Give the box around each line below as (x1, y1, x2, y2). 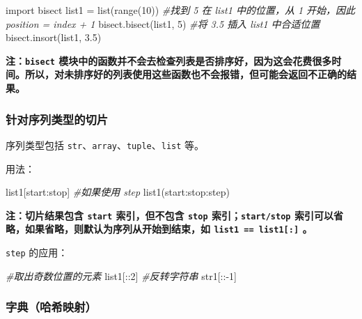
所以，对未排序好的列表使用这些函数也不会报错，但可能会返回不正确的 (24, 67, 347, 81)
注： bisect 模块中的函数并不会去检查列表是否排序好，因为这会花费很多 (6, 53, 332, 68)
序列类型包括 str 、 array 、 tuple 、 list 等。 (6, 137, 205, 152)
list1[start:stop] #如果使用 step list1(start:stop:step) (6, 185, 230, 199)
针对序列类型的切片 (6, 110, 109, 127)
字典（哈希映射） (6, 298, 97, 316)
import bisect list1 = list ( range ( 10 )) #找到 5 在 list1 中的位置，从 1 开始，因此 (6, 3, 356, 17)
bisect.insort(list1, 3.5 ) (6, 30, 102, 45)
